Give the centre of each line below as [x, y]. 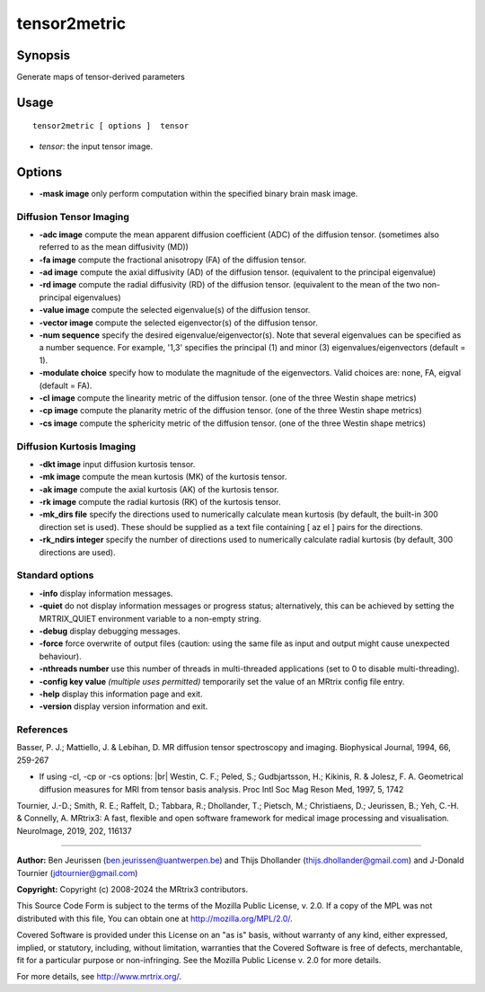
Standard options [55, 575]
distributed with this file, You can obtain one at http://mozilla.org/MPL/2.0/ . [155, 918]
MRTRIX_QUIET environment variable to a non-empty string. [150, 618]
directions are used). [77, 552]
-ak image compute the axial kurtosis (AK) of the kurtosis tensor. [159, 489]
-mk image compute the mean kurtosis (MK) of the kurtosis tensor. [163, 477]
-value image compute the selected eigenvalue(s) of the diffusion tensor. [175, 310]
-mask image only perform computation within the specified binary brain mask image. [198, 193]
